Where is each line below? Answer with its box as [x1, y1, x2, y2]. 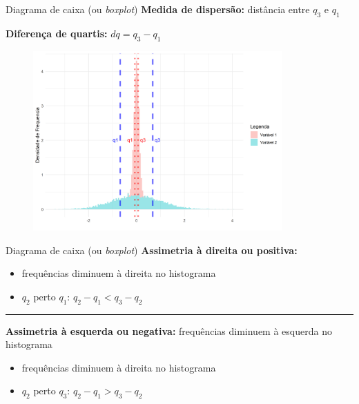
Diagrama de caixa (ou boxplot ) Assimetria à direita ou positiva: [6, 242, 298, 257]
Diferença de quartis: [6, 26, 108, 40]
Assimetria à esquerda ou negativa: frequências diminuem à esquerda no [6, 323, 332, 338]
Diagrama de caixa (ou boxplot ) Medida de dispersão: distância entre [6, 2, 310, 16]
